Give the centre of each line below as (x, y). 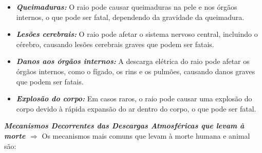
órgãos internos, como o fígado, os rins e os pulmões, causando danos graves (136, 71)
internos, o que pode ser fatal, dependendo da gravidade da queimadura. (130, 17)
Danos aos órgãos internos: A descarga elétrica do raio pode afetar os (133, 61)
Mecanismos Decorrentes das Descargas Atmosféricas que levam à (124, 126)
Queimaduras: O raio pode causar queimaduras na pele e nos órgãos (127, 7)
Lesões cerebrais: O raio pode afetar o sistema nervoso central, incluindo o (137, 34)
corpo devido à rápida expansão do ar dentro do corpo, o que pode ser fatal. (136, 108)
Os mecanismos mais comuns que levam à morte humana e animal (146, 135)
